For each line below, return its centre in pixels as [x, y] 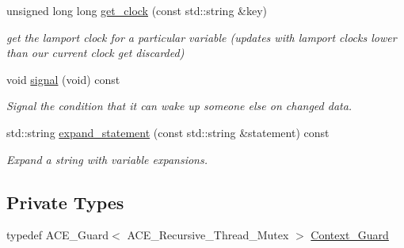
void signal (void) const [63, 79]
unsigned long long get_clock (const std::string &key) [137, 10]
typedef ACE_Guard [58, 235]
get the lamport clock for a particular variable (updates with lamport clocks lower [202, 37]
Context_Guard [350, 235]
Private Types [65, 202]
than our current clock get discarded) [95, 53]
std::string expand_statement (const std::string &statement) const [168, 132]
